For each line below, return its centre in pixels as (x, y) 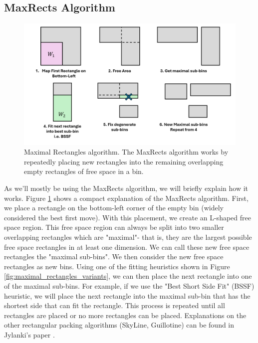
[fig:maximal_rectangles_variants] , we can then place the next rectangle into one (128, 276)
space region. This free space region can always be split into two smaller (114, 227)
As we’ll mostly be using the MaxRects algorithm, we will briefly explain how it (126, 188)
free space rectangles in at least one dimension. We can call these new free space (127, 247)
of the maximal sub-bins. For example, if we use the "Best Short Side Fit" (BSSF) (129, 285)
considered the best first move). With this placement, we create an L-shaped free (128, 217)
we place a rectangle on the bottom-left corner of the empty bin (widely (114, 208)
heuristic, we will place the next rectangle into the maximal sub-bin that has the (127, 295)
